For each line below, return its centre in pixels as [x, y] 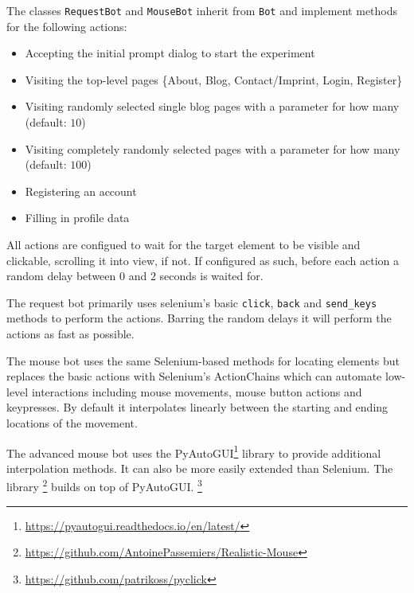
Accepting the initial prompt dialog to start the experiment [170, 53]
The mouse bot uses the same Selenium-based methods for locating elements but [203, 360]
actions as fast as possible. [70, 334]
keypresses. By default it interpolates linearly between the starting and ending [197, 407]
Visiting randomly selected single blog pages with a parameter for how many [212, 106]
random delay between [61, 276]
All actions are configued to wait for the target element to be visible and [184, 244]
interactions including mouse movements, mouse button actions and [197, 391]
